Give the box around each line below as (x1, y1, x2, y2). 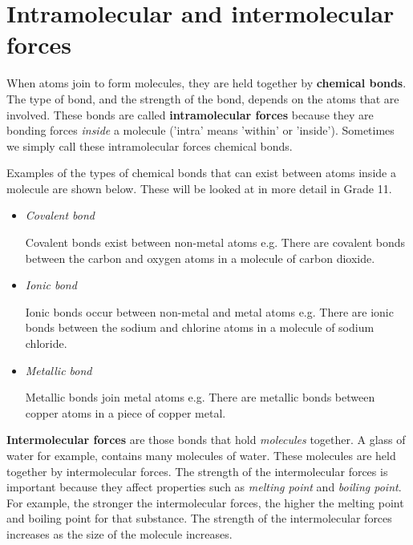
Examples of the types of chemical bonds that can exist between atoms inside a (6, 164, 396, 181)
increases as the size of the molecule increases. (6, 525, 233, 542)
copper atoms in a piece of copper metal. (25, 404, 226, 421)
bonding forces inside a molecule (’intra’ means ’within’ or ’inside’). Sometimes (6, 122, 395, 139)
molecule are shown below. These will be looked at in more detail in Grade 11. (6, 180, 392, 196)
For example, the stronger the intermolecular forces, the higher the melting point (6, 494, 404, 511)
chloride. (25, 335, 67, 352)
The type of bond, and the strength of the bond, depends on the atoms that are (6, 90, 399, 107)
